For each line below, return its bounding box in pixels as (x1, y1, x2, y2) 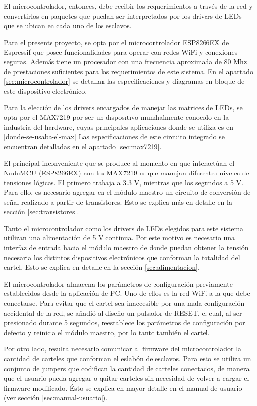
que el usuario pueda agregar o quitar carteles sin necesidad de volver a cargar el (4, 373, 249, 383)
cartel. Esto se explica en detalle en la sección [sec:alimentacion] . (4, 262, 200, 272)
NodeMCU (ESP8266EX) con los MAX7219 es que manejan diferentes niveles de (4, 167, 249, 177)
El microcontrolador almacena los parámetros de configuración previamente (4, 278, 233, 289)
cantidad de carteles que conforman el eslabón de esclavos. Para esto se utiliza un (4, 353, 251, 363)
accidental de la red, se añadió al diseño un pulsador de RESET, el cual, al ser (4, 307, 242, 318)
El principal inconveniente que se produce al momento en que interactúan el (4, 158, 235, 168)
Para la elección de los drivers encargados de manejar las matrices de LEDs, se (4, 102, 243, 113)
